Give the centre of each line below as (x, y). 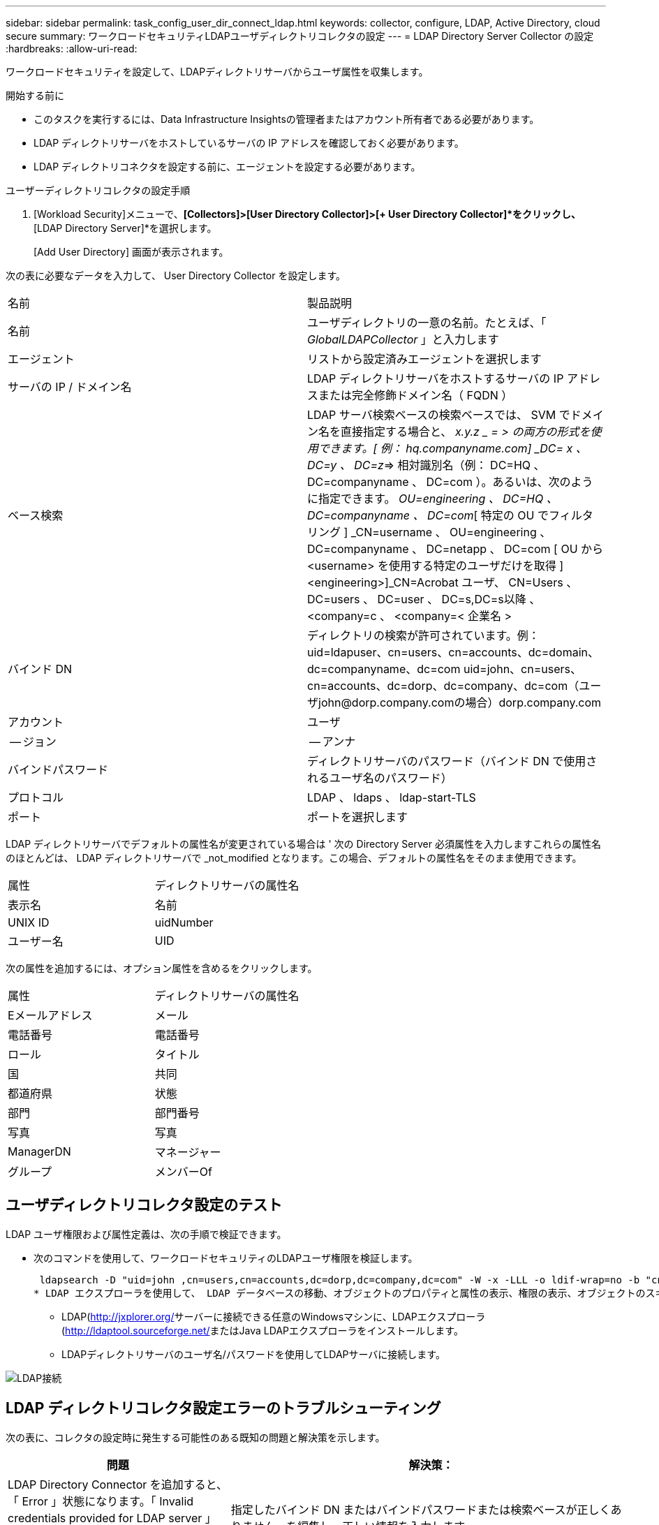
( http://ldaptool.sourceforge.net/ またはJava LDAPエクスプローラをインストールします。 (262, 1330)
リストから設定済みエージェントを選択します (424, 359)
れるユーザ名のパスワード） (380, 778)
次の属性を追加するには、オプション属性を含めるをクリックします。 (162, 968)
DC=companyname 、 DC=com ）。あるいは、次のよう (450, 482)
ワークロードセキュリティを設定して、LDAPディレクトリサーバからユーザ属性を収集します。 (217, 72)
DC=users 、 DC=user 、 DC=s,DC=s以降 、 (424, 599)
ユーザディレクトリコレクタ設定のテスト (144, 1205)
